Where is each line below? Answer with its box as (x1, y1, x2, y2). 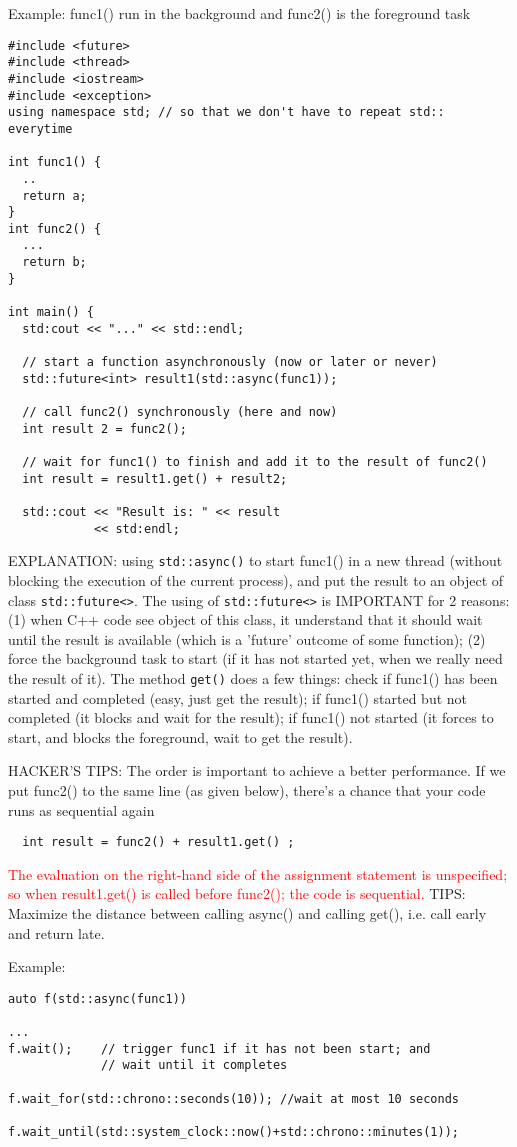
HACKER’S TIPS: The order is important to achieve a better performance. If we (8, 760, 506, 781)
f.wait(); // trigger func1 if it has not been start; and (8, 1041, 431, 1056)
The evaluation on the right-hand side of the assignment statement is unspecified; (8, 863, 508, 884)
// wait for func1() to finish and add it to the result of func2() (22, 455, 488, 469)
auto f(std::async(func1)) (8, 991, 187, 1006)
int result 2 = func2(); (22, 421, 187, 436)
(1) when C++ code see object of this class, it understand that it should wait (8, 609, 483, 630)
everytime (8, 121, 73, 136)
